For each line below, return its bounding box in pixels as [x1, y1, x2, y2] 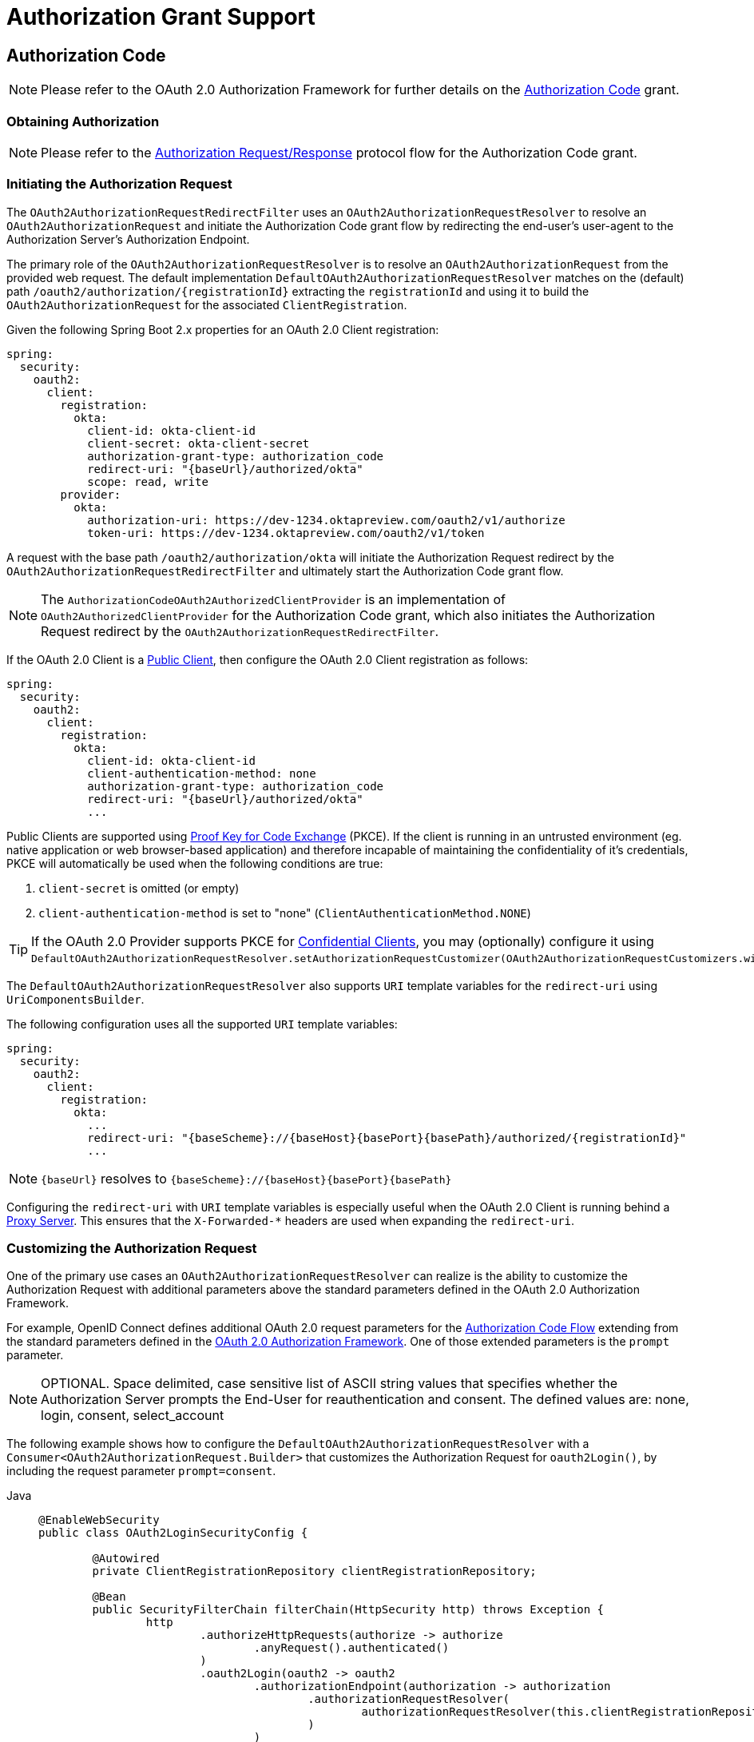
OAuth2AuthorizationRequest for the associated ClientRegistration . [6, 297, 407, 312]
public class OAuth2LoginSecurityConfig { [38, 1526, 308, 1540]
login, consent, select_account [41, 1407, 224, 1424]
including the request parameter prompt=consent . [6, 1464, 276, 1478]
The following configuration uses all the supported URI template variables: [6, 1016, 398, 1031]
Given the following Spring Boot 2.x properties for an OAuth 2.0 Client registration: [6, 322, 439, 336]
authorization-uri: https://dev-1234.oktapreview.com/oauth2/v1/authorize [87, 513, 565, 527]
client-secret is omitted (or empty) [38, 881, 240, 895]
